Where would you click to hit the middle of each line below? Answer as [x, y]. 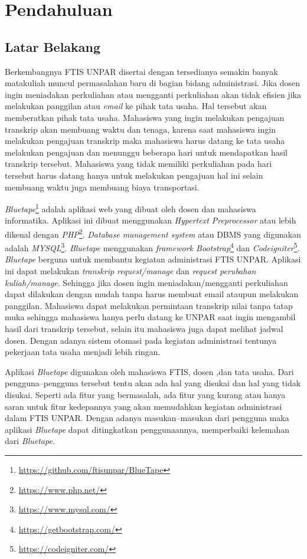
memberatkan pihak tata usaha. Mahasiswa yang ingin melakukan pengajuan [145, 117]
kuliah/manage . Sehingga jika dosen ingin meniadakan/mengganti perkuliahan [146, 282]
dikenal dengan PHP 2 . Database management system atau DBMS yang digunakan [153, 233]
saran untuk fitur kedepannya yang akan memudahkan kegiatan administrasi [143, 406]
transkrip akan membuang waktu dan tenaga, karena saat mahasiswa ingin [140, 129]
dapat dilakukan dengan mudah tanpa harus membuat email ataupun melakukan [152, 294]
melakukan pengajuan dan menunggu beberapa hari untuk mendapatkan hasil [146, 152]
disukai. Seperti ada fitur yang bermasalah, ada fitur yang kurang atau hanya [145, 394]
